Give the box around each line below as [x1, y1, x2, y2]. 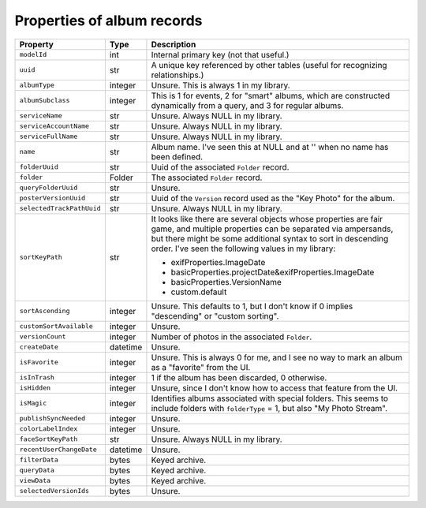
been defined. [151, 151, 204, 162]
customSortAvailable [19, 322, 94, 331]
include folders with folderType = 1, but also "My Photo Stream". [151, 402, 388, 413]
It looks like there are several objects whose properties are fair [151, 213, 383, 224]
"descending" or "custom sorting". [151, 310, 279, 321]
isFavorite [19, 358, 59, 367]
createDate [19, 343, 59, 351]
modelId [19, 50, 47, 59]
